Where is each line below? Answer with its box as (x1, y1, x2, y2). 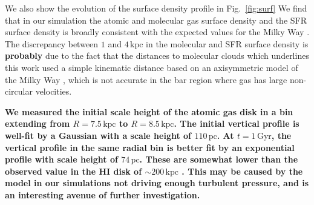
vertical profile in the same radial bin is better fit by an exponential (5, 141, 295, 153)
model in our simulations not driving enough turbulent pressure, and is (5, 176, 309, 189)
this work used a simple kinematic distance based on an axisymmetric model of (5, 61, 298, 73)
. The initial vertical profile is (174, 117, 299, 130)
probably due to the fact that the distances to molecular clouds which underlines (5, 49, 309, 62)
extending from (5, 117, 70, 130)
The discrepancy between (5, 37, 99, 50)
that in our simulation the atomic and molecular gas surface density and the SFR (5, 13, 307, 26)
